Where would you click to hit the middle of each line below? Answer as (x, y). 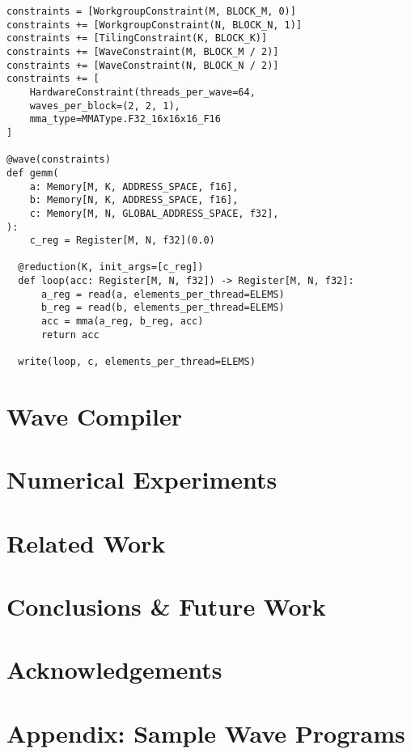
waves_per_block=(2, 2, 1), (105, 106)
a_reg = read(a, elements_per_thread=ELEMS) (163, 294)
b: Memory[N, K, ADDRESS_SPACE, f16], (134, 200)
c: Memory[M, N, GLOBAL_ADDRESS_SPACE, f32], (154, 213)
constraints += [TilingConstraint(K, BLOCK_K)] (137, 38)
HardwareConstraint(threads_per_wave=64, (142, 92)
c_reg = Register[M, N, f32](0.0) (122, 241)
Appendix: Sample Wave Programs (206, 733)
